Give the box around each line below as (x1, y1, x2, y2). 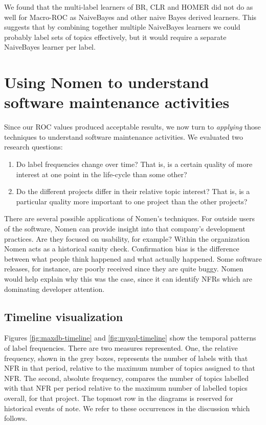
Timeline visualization (4, 308, 123, 324)
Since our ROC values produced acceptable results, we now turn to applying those (4, 121, 261, 132)
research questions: (4, 141, 63, 152)
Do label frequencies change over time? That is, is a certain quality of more (16, 159, 253, 169)
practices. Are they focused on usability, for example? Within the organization (4, 233, 250, 244)
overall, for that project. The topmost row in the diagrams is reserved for (4, 392, 233, 403)
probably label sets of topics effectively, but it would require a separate (4, 31, 227, 42)
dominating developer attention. (4, 283, 105, 294)
